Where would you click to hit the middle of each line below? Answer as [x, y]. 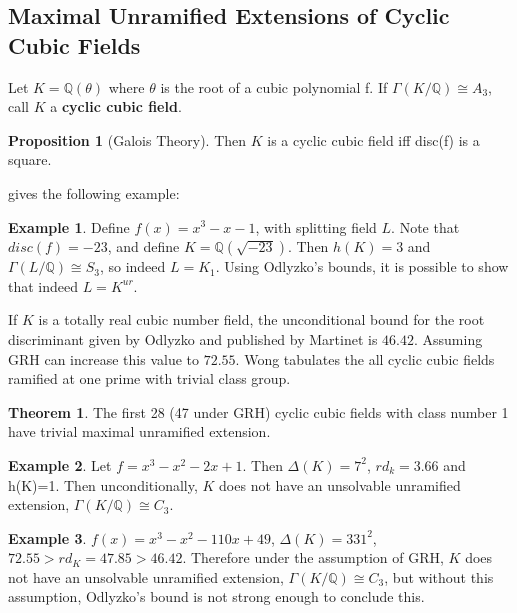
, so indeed [132, 266]
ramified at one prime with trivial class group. [149, 378]
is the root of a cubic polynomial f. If [274, 86]
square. [30, 159]
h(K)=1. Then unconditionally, [103, 484]
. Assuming [448, 338]
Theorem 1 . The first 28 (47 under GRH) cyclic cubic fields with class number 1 [258, 411]
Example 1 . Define [69, 226]
